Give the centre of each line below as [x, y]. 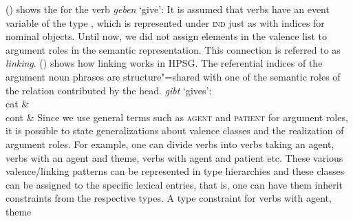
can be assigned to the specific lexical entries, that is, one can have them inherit [174, 184]
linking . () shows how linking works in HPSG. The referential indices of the [164, 63]
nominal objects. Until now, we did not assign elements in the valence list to [167, 36]
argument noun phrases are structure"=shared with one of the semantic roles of [173, 76]
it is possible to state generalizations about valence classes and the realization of [175, 130]
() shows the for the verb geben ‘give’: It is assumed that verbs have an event [168, 9]
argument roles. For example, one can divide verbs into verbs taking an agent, [170, 144]
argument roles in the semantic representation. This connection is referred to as [173, 49]
